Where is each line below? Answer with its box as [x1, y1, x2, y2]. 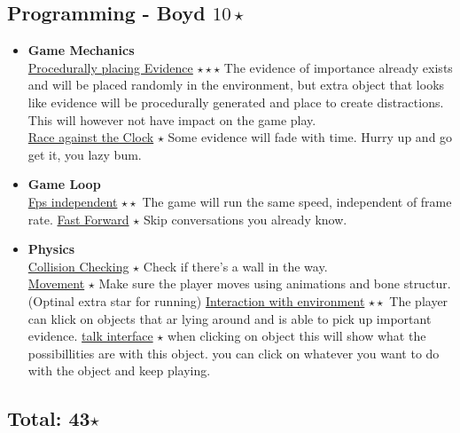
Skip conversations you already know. [143, 209, 347, 228]
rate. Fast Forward [27, 209, 129, 228]
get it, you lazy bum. [27, 145, 142, 163]
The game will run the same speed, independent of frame [142, 192, 452, 210]
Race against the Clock [27, 128, 154, 146]
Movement [27, 274, 85, 293]
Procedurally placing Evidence [27, 58, 193, 76]
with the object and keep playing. [27, 361, 211, 380]
